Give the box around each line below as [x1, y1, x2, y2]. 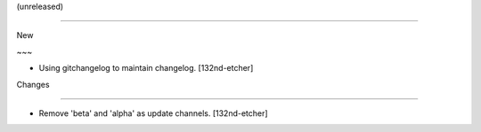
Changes [16, 79, 50, 89]
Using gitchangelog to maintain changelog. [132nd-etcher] [38, 63, 254, 74]
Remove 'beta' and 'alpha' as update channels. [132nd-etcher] [38, 107, 268, 119]
